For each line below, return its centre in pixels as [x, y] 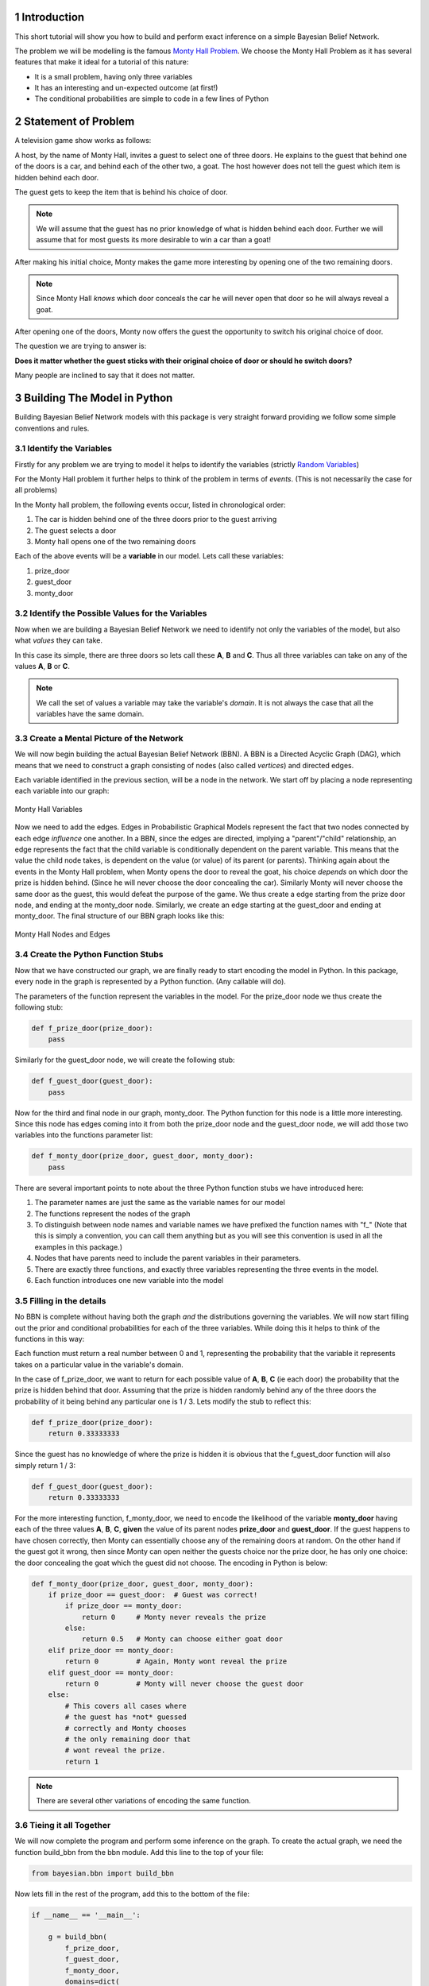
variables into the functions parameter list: [84, 1135]
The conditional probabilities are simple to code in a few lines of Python [152, 99]
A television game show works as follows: [83, 141]
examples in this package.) [79, 1246]
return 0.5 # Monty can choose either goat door [182, 1639]
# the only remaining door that [128, 1739]
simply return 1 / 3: [45, 1465]
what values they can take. [59, 640]
